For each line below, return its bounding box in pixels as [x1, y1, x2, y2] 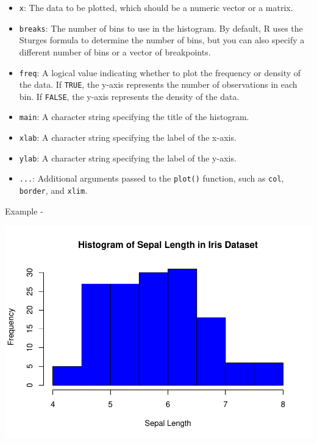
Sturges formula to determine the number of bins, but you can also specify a [19, 34, 305, 46]
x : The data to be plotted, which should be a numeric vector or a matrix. [19, 1, 293, 13]
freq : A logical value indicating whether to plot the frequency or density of [19, 66, 301, 79]
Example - [5, 204, 43, 217]
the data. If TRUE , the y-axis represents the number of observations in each [19, 78, 297, 91]
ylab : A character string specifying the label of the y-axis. [19, 151, 237, 164]
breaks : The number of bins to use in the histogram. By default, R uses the [19, 21, 303, 34]
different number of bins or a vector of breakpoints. [19, 45, 211, 58]
